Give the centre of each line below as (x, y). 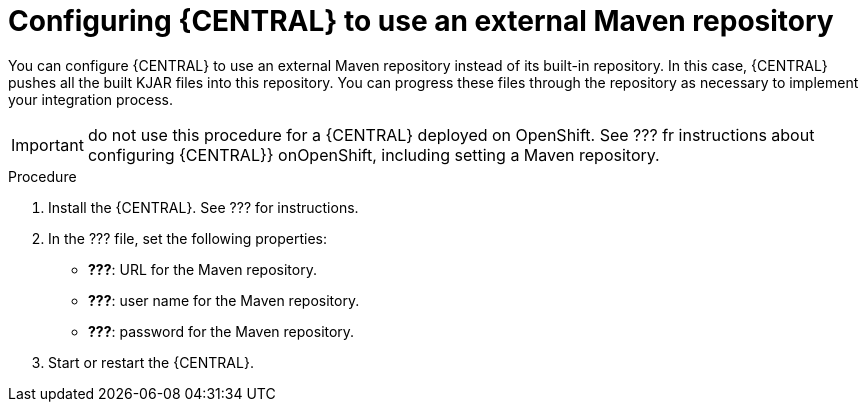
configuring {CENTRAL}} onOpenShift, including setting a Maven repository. (373, 154)
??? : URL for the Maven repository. (202, 269)
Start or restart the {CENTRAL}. (151, 362)
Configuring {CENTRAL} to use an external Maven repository (421, 21)
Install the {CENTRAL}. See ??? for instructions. (203, 207)
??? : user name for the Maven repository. (224, 300)
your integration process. (91, 99)
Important (47, 144)
